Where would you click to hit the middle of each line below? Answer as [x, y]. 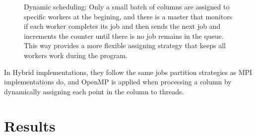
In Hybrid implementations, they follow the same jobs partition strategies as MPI [128, 72]
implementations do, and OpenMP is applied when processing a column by [118, 82]
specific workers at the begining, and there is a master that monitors [128, 16]
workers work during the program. [76, 55]
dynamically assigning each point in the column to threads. [94, 91]
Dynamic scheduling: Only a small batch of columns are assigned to [127, 6]
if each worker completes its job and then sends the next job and [122, 26]
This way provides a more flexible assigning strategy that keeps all [125, 45]
